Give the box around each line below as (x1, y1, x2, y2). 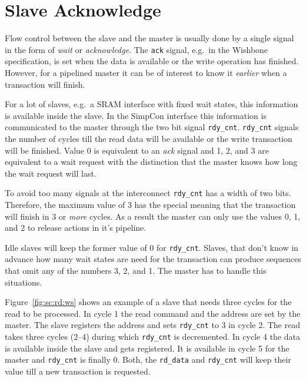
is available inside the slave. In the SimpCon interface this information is (5, 109, 267, 121)
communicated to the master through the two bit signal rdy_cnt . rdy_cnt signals (5, 121, 299, 133)
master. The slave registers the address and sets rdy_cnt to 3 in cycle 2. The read (5, 319, 300, 331)
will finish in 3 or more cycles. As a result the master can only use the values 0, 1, (5, 210, 301, 222)
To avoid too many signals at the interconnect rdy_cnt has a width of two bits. (5, 187, 291, 199)
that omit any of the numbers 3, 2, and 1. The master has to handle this (5, 264, 267, 277)
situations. (5, 276, 42, 288)
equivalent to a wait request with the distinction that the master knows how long (5, 155, 298, 168)
